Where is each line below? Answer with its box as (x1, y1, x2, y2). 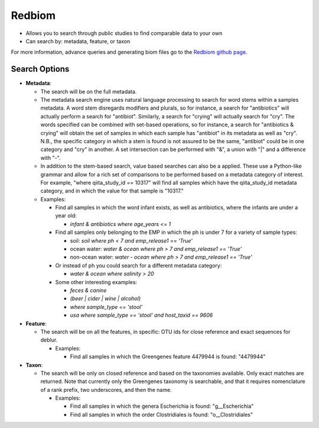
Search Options (11, 64, 70, 74)
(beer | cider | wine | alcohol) (70, 295, 141, 302)
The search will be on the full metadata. (40, 88, 137, 95)
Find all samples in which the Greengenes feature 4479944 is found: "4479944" (70, 353, 266, 361)
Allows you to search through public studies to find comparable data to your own (25, 30, 223, 37)
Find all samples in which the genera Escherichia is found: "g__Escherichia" (70, 403, 254, 410)
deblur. (40, 336, 58, 343)
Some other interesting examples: (55, 278, 138, 285)
